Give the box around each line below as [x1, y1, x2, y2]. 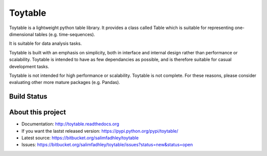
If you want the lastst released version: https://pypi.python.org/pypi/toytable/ [21, 128, 178, 134]
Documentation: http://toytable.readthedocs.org [21, 121, 120, 127]
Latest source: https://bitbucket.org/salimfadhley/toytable [21, 135, 139, 141]
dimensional [9, 31, 34, 37]
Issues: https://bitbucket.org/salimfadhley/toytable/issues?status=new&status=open [21, 142, 193, 148]
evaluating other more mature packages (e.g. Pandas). [9, 79, 121, 85]
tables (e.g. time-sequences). [35, 31, 95, 37]
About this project [9, 108, 66, 117]
